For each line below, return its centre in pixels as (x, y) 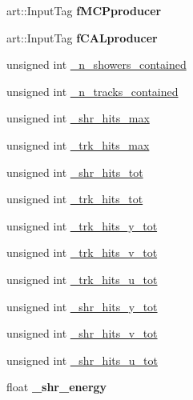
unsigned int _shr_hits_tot (75, 172)
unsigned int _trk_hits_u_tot (82, 279)
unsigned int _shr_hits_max (78, 118)
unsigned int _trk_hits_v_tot (82, 252)
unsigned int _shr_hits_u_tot (82, 360)
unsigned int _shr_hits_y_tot (82, 306)
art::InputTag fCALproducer (82, 37)
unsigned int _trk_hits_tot (75, 199)
